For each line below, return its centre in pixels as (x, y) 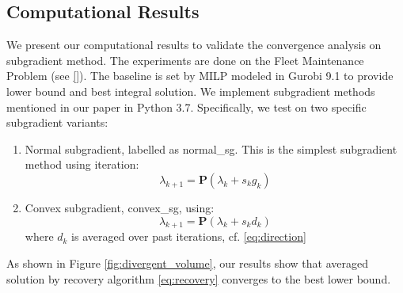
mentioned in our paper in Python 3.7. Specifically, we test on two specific (186, 107)
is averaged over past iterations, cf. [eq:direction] (189, 236)
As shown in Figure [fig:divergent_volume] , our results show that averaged (187, 263)
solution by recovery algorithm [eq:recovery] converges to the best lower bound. (199, 278)
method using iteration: (82, 164)
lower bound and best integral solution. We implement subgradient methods (191, 91)
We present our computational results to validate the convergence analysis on (194, 45)
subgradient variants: (57, 122)
